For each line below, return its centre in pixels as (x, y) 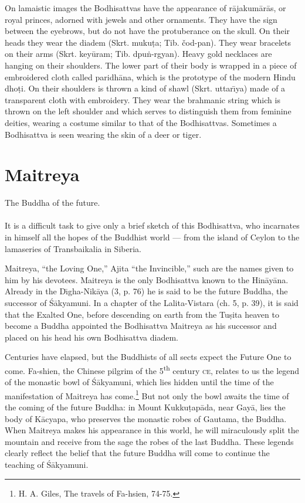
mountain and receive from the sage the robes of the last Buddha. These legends (149, 441)
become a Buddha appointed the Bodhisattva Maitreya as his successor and (141, 326)
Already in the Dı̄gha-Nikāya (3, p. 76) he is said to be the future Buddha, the (146, 291)
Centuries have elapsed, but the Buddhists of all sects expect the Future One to (148, 357)
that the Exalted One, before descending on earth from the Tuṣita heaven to (142, 314)
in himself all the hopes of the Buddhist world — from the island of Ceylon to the (152, 237)
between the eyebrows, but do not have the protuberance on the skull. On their (148, 31)
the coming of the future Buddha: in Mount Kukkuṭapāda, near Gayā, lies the (145, 407)
